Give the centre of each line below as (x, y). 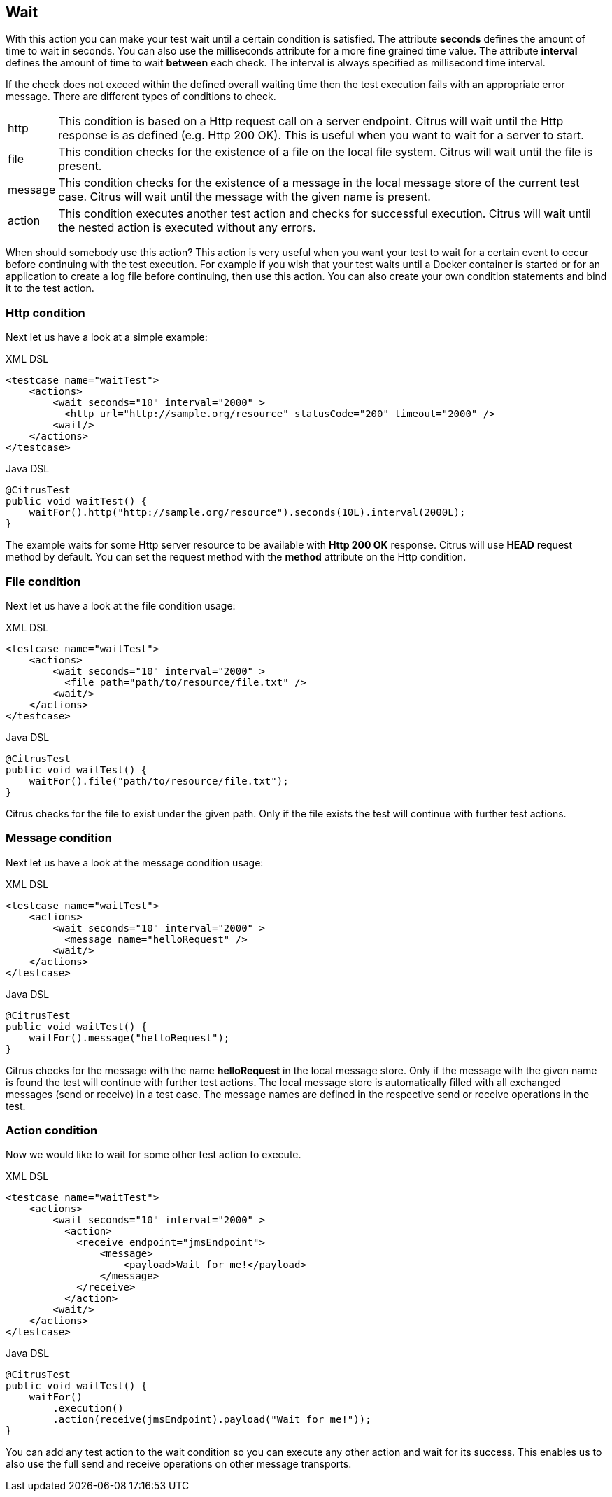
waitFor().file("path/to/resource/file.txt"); (159, 781)
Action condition (52, 1131)
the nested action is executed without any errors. (187, 228)
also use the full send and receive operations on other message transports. (179, 1464)
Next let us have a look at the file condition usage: (121, 605)
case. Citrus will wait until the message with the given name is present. (244, 197)
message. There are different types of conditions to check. (141, 97)
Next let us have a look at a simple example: (107, 337)
